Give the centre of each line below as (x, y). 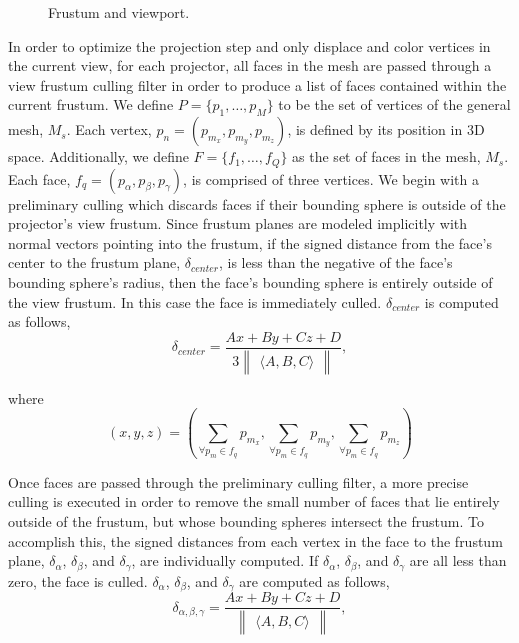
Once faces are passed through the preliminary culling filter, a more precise (238, 481)
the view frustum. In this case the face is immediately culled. (195, 301)
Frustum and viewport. (119, 12)
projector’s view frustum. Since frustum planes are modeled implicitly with (238, 223)
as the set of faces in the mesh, (386, 156)
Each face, (39, 178)
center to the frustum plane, (94, 262)
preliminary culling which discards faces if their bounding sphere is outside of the (257, 203)
